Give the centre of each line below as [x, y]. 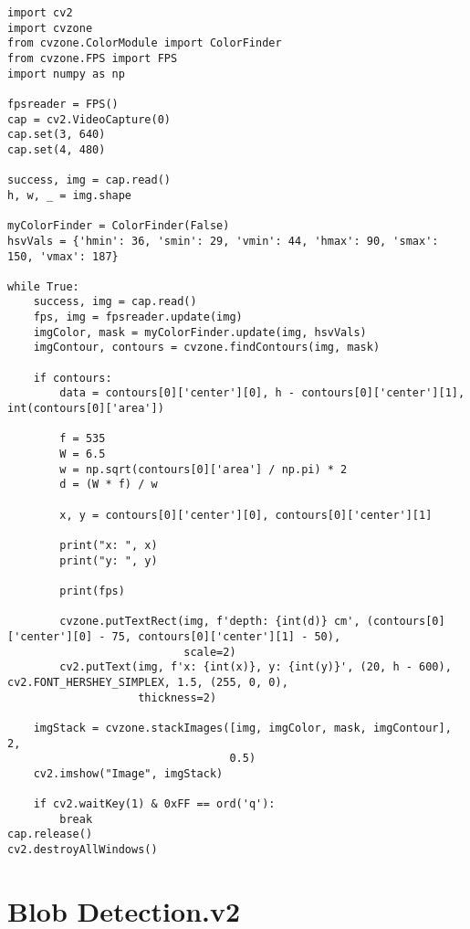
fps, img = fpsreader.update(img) [138, 317]
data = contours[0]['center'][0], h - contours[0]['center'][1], [262, 393]
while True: [43, 286]
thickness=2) [178, 697]
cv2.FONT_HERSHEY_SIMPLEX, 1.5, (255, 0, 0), [148, 682]
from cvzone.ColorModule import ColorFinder [145, 43]
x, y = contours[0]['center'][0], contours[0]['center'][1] [246, 515]
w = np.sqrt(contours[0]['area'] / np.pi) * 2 [204, 469]
